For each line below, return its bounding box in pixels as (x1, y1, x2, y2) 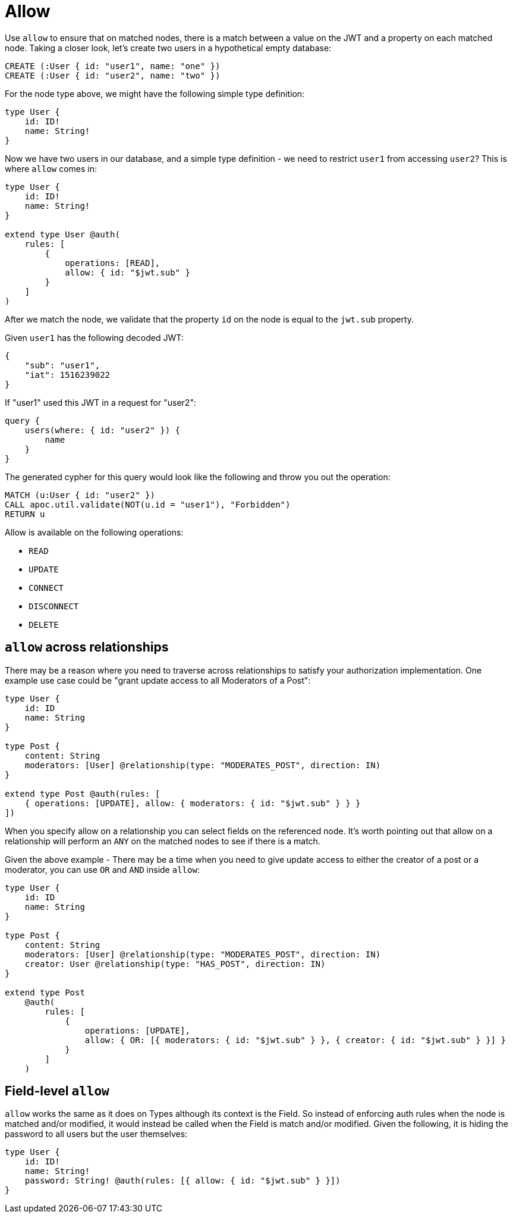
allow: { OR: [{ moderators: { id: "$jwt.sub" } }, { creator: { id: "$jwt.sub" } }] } (84, 1035, 506, 1045)
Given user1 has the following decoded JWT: (5, 332, 184, 343)
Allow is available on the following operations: (5, 527, 184, 537)
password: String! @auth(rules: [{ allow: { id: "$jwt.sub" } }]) (24, 1176, 341, 1186)
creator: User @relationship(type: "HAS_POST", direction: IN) (24, 959, 326, 969)
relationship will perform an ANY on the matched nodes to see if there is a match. (5, 835, 320, 846)
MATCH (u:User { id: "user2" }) (5, 490, 155, 500)
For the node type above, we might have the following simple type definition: (5, 88, 305, 99)
